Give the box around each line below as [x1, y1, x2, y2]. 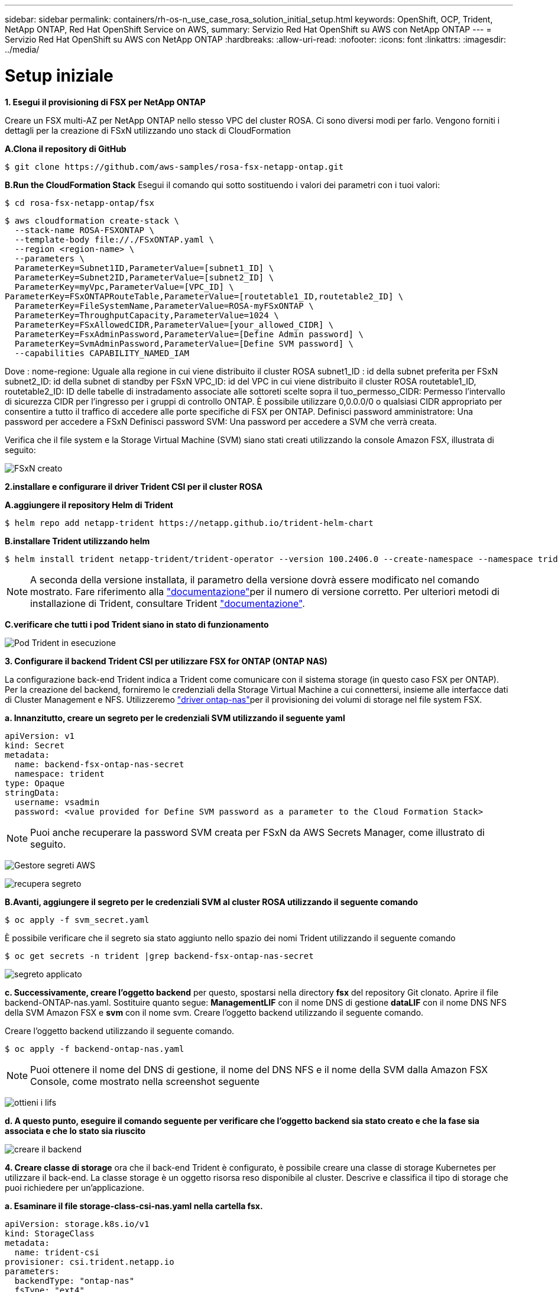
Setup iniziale [5, 65, 113, 86]
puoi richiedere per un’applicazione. [5, 1182, 144, 1193]
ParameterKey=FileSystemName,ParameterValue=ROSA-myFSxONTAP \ [14, 301, 314, 311]
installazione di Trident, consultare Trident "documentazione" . [30, 597, 305, 609]
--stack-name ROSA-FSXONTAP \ [14, 225, 154, 235]
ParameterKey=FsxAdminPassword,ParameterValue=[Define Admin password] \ [14, 329, 364, 339]
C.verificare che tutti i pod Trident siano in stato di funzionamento [5, 619, 269, 629]
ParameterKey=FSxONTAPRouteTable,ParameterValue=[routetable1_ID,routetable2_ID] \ [5, 291, 404, 301]
